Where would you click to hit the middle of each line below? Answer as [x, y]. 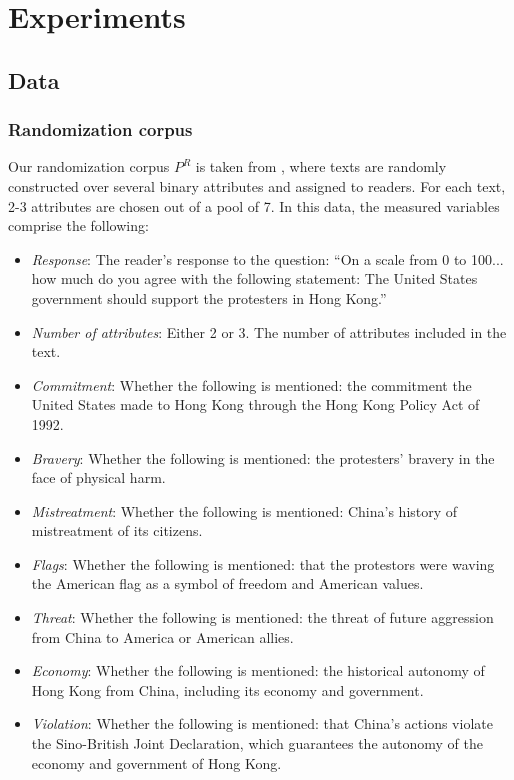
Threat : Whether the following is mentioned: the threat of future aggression [262, 617]
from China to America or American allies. [162, 636]
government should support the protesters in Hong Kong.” [209, 297]
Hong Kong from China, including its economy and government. [227, 689]
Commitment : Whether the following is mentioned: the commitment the [251, 384]
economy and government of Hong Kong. [156, 762]
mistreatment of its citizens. [117, 530]
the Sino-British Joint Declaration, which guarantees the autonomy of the [257, 743]
